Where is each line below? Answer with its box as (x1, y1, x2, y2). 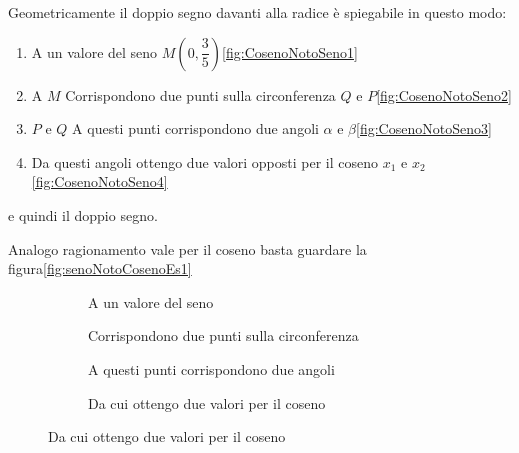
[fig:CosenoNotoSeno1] (222, 41, 358, 62)
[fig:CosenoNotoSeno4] (31, 171, 168, 192)
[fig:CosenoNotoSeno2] (376, 84, 512, 105)
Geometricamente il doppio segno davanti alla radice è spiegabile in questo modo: (8, 2, 507, 22)
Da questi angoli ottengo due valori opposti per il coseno (31, 151, 379, 172)
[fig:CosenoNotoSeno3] (356, 118, 492, 139)
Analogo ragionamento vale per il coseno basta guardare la (8, 238, 367, 259)
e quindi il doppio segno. (8, 204, 158, 225)
